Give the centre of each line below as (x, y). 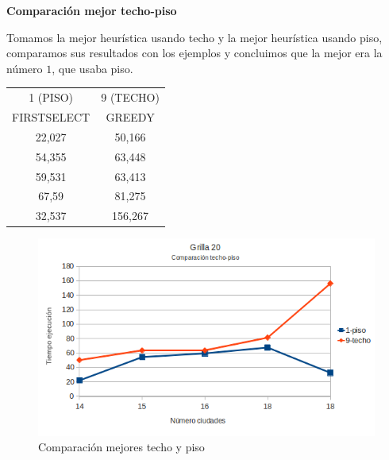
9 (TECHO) (130, 97)
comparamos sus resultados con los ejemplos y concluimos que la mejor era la (194, 53)
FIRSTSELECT (51, 116)
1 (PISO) (51, 97)
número (25, 68)
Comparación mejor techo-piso (92, 10)
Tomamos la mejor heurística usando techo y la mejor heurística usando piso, (194, 37)
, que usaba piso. (92, 68)
